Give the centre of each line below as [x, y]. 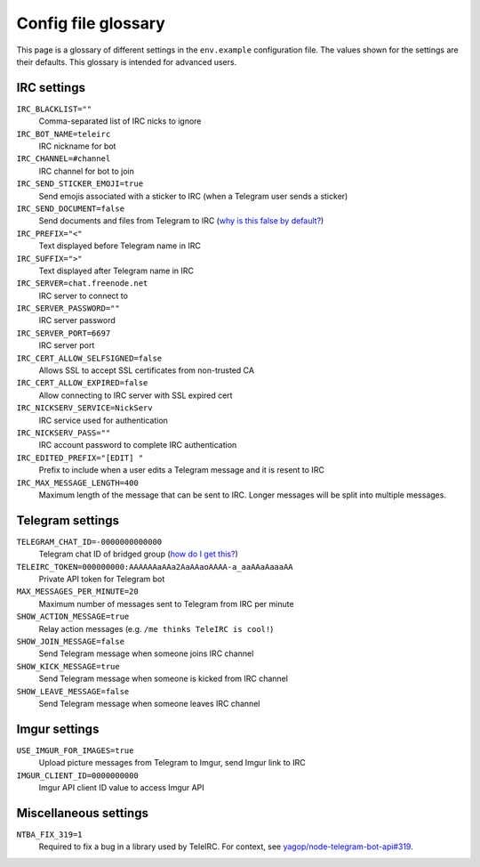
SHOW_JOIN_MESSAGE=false [70, 641]
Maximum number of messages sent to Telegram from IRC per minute [166, 604]
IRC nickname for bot [77, 146]
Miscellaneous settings [82, 813]
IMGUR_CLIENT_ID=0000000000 [78, 775]
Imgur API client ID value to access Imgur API [121, 788]
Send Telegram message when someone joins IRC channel [146, 653]
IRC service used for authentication [104, 420]
